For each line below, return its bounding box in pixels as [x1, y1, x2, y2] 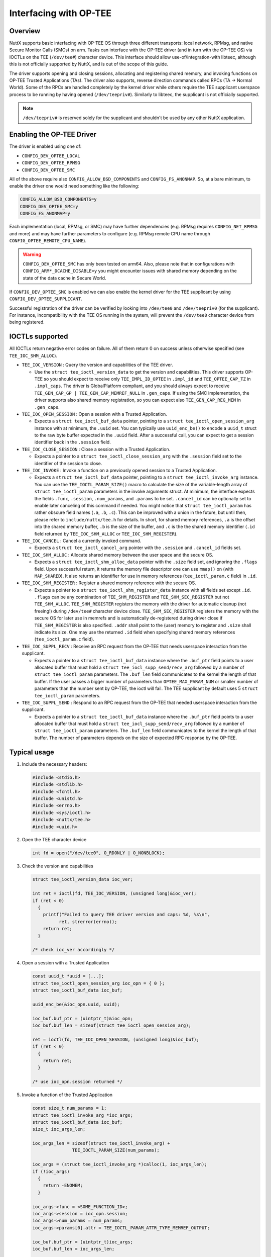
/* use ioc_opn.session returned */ [32, 1079, 123, 1085]
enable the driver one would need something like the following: [9, 183, 140, 189]
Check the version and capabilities [22, 863, 94, 869]
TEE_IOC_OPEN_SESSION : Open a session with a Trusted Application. [22, 411, 168, 417]
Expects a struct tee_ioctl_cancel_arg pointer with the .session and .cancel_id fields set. [34, 545, 242, 551]
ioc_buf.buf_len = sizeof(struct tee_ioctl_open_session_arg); [32, 1023, 192, 1028]
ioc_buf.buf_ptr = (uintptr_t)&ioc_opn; [32, 1016, 133, 1021]
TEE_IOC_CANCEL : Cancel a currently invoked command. [22, 537, 142, 544]
